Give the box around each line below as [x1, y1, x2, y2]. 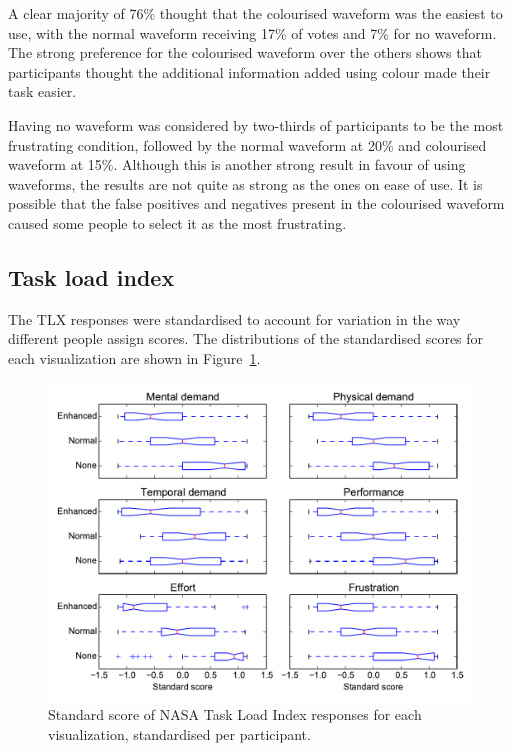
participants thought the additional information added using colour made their [8, 61, 491, 82]
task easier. [8, 81, 77, 102]
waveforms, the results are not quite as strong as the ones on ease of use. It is [8, 173, 483, 194]
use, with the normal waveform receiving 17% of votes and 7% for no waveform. [8, 22, 497, 43]
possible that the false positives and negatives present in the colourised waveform [8, 193, 505, 214]
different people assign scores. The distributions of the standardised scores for [8, 328, 484, 349]
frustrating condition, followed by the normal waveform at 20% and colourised [8, 134, 487, 155]
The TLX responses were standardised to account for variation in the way [8, 308, 461, 329]
